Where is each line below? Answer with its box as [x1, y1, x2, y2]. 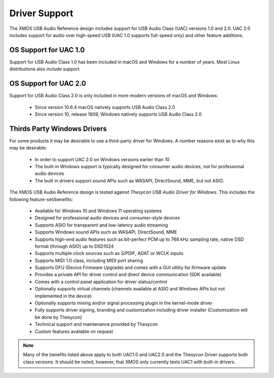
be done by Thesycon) [35, 314, 82, 320]
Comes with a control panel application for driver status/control [35, 279, 167, 285]
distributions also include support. [9, 66, 81, 72]
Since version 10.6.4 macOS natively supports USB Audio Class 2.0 [35, 104, 175, 110]
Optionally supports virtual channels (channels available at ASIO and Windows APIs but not [35, 286, 225, 292]
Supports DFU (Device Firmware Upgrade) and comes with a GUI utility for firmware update [35, 264, 226, 271]
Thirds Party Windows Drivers [9, 124, 107, 133]
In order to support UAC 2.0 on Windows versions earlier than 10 [35, 156, 170, 162]
